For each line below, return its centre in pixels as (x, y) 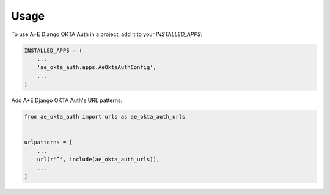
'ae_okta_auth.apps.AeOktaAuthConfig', (97, 68)
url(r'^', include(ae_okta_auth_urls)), (98, 160)
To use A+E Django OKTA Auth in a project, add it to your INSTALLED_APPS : (107, 34)
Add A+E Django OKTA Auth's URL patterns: (67, 100)
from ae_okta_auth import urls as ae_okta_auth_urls (105, 117)
